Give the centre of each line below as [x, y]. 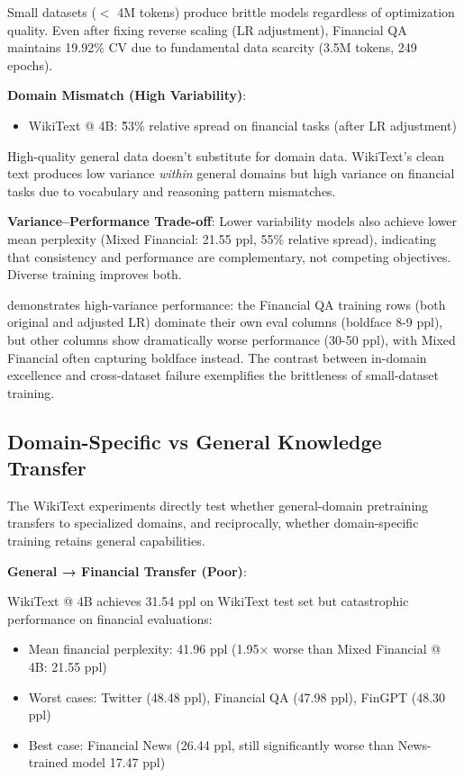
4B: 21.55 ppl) [68, 667]
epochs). [30, 64]
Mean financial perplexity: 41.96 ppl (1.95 [144, 649]
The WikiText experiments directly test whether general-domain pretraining [218, 505]
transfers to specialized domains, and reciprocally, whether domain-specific [213, 523]
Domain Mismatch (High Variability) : [127, 95]
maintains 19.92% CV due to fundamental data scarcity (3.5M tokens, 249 [212, 47]
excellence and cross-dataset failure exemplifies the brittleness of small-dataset [223, 375]
